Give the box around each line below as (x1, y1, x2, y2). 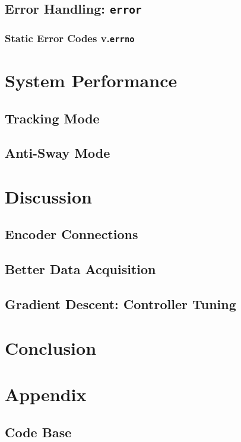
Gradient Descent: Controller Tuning (5, 295, 236, 313)
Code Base (5, 422, 72, 441)
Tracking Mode (5, 109, 100, 127)
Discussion (5, 184, 92, 208)
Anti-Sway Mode (5, 144, 110, 162)
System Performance (5, 68, 177, 92)
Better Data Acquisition (5, 260, 156, 278)
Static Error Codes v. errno (5, 31, 135, 46)
